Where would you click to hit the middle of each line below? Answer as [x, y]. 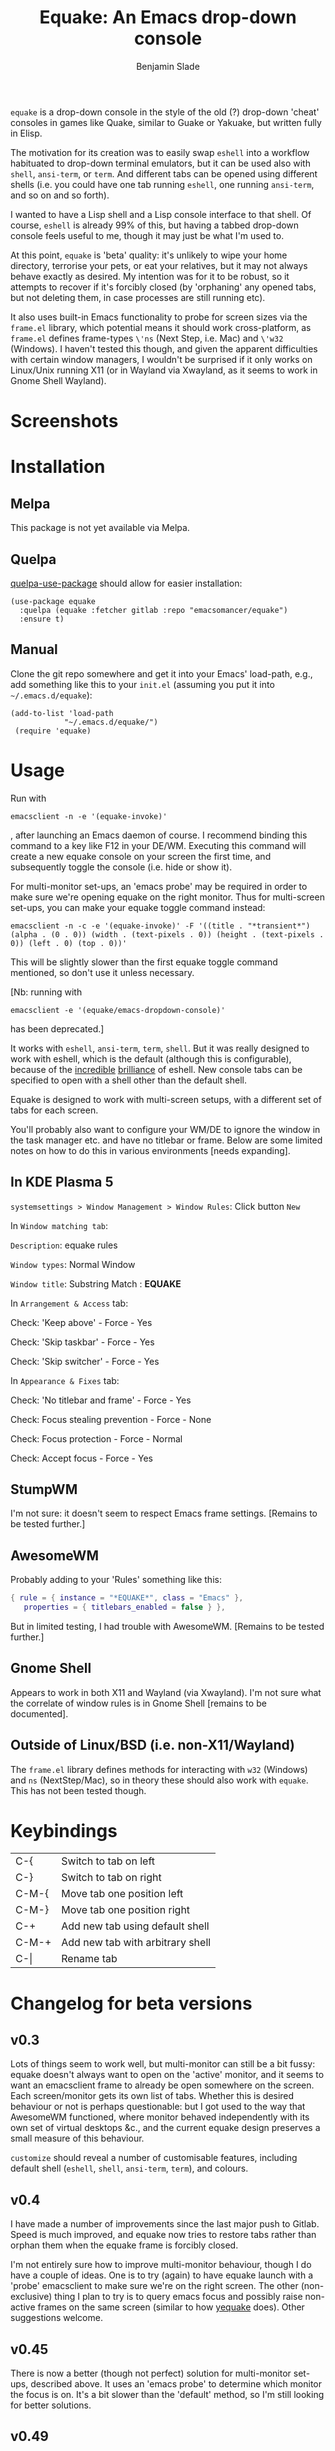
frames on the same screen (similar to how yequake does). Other [171, 2307]
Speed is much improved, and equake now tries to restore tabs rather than [163, 2235]
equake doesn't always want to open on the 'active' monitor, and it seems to [167, 2075]
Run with [28, 798]
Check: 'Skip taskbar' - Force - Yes [82, 1342]
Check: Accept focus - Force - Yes [81, 1458]
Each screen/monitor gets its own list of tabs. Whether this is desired [152, 2096]
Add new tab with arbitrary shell [136, 1943]
